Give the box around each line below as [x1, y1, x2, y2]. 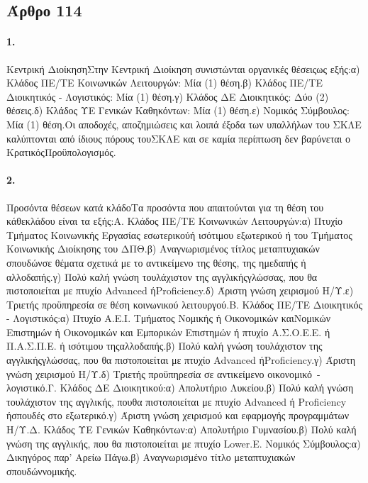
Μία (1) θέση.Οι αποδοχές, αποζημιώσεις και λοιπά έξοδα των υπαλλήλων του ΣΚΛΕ [6, 116, 362, 131]
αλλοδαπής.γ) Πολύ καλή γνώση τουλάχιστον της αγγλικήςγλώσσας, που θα [6, 269, 318, 284]
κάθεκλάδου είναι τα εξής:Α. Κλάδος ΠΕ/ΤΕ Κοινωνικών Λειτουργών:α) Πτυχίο [6, 213, 343, 228]
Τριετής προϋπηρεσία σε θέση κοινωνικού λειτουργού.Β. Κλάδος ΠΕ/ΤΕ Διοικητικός [6, 296, 363, 311]
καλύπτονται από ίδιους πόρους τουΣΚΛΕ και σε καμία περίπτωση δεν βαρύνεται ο [6, 131, 351, 145]
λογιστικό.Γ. [6, 380, 57, 395]
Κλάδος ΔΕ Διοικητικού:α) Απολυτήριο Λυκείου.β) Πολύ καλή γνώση [60, 380, 354, 395]
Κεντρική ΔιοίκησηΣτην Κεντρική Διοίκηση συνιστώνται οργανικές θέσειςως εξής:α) [6, 61, 360, 76]
